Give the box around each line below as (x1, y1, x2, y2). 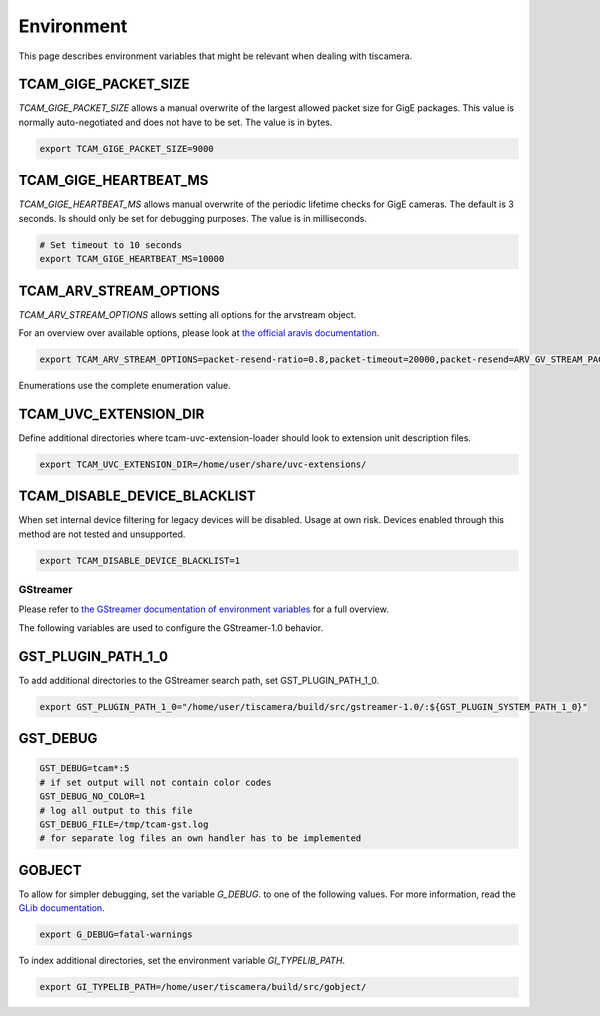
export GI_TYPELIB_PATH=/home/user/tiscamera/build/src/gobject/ (39, 981, 367, 993)
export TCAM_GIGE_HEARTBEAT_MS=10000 (39, 253, 225, 265)
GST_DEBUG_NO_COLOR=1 (39, 791, 146, 802)
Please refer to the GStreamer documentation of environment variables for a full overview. (18, 603, 389, 615)
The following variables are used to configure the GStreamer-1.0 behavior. (18, 621, 324, 634)
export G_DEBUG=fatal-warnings (39, 929, 194, 940)
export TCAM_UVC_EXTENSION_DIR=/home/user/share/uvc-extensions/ (39, 458, 367, 470)
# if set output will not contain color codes (39, 776, 272, 788)
